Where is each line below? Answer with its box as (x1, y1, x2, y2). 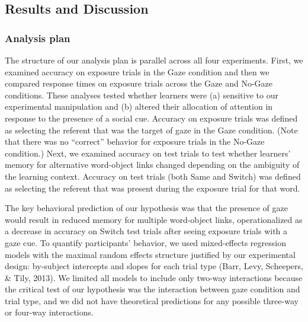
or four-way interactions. (5, 306, 94, 318)
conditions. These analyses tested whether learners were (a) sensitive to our (5, 88, 278, 101)
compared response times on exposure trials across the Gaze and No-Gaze (5, 77, 272, 90)
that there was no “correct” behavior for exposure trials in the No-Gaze (5, 135, 265, 148)
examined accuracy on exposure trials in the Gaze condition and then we (5, 65, 269, 78)
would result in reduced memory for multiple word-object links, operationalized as (5, 213, 303, 225)
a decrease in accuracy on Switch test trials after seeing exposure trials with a (5, 225, 288, 237)
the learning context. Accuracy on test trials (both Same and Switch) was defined (5, 170, 301, 182)
